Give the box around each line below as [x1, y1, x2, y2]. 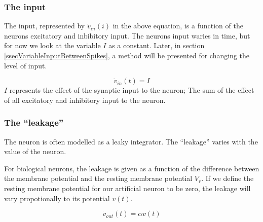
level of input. [4, 60, 47, 70]
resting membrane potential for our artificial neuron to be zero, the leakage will [4, 182, 251, 193]
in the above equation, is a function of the [112, 20, 243, 31]
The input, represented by [4, 20, 85, 31]
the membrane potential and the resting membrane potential [4, 173, 193, 183]
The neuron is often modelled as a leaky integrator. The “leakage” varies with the [4, 136, 258, 146]
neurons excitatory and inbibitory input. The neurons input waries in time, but [4, 30, 250, 41]
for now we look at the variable [4, 40, 101, 51]
